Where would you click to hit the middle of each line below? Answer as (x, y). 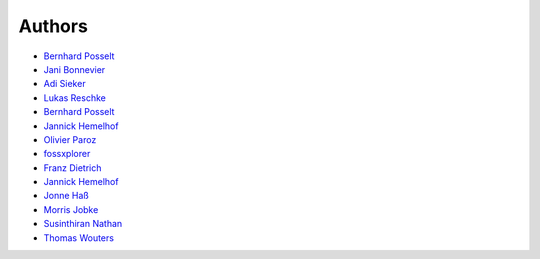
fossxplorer (67, 154)
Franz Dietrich (72, 167)
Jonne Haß (66, 196)
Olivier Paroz (70, 139)
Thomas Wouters (79, 237)
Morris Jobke (71, 209)
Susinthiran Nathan (83, 224)
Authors (53, 26)
